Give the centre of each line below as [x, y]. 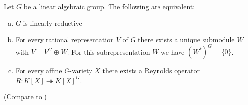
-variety [81, 71]
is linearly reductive [53, 23]
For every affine [39, 71]
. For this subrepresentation [109, 52]
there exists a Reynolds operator [151, 71]
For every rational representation [65, 39]
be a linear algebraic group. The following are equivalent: [109, 6]
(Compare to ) [25, 96]
